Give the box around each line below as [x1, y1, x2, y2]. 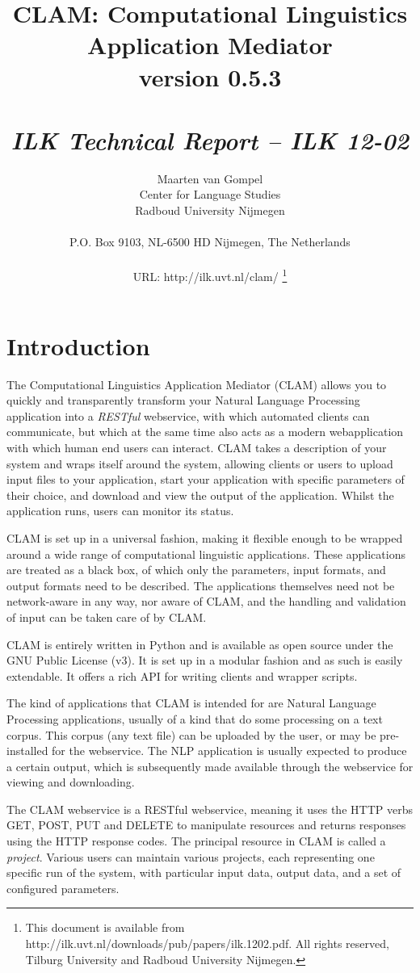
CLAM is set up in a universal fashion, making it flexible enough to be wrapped [6, 529, 403, 546]
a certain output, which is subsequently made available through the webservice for [6, 757, 414, 774]
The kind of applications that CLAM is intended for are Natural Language [6, 694, 376, 711]
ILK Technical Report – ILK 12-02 [10, 123, 409, 157]
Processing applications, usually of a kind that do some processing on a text [6, 710, 383, 727]
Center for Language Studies [139, 186, 281, 203]
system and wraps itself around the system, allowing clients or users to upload [6, 455, 393, 472]
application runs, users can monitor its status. [6, 502, 234, 519]
